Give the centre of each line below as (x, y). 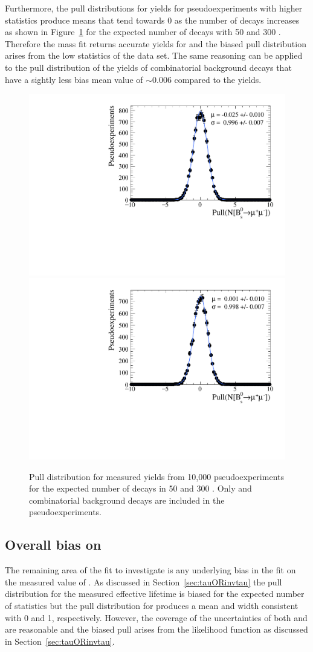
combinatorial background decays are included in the (127, 500)
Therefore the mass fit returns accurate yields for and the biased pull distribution (156, 43)
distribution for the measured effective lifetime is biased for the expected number (155, 594)
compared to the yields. (218, 79)
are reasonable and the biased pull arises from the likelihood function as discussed (156, 629)
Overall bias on (53, 545)
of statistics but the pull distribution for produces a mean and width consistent (152, 606)
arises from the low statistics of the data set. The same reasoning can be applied (154, 55)
